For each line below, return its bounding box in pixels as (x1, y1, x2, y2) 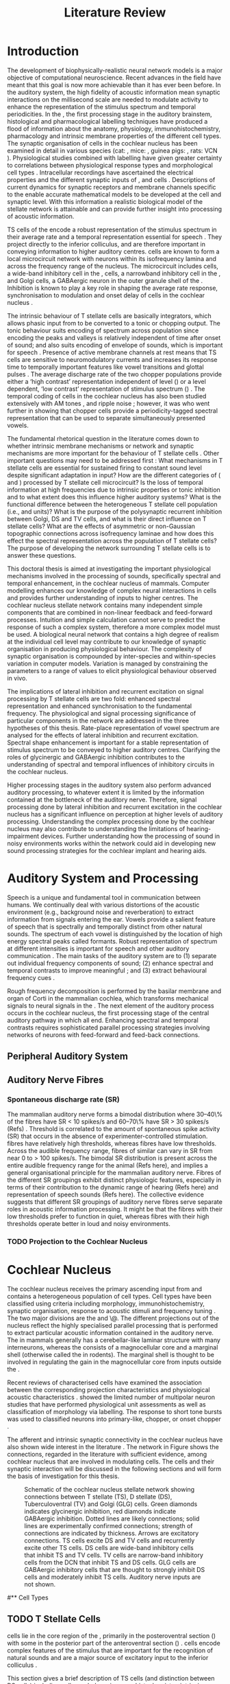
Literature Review (64, 5, 166, 21)
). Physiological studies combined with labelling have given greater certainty (7, 153, 222, 162)
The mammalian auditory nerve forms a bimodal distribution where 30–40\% (7, 1110, 223, 1118)
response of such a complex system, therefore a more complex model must (7, 623, 220, 631)
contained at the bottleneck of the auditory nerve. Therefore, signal (7, 795, 197, 804)
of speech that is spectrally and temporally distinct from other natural (7, 922, 203, 931)
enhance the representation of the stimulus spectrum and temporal (7, 102, 196, 111)
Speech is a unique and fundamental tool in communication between (7, 893, 201, 901)
